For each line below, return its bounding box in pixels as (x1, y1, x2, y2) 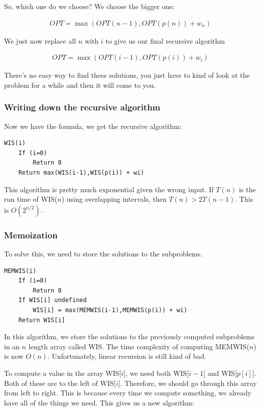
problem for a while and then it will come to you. (4, 79, 156, 90)
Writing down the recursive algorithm (4, 101, 161, 113)
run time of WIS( (4, 194, 58, 204)
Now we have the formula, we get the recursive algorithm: (4, 120, 182, 131)
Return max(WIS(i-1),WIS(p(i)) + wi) (18, 169, 145, 177)
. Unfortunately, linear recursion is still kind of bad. (47, 351, 207, 361)
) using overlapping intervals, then (61, 194, 167, 204)
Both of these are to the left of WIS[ (4, 377, 116, 388)
